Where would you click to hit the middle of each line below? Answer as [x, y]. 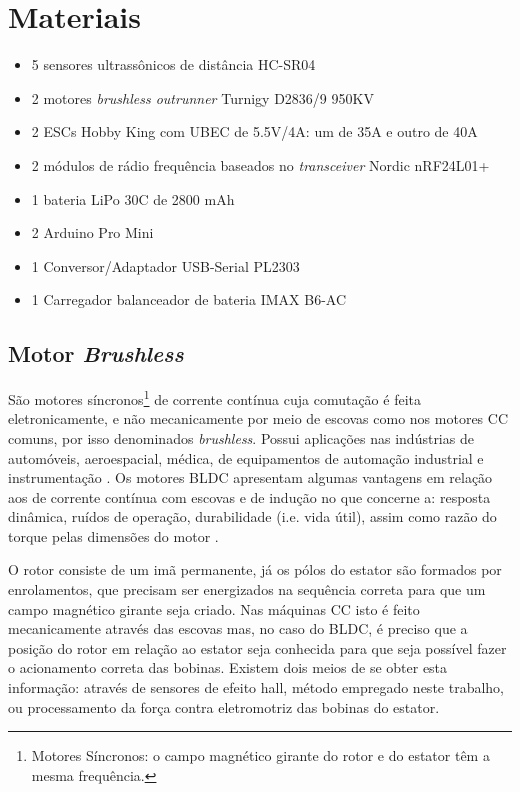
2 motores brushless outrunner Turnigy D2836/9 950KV [202, 97]
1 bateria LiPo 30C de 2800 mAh [133, 198]
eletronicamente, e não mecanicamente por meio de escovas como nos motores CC [258, 418]
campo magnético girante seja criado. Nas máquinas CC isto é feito [214, 608]
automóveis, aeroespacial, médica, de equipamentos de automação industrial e [246, 457]
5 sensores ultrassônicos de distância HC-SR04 [173, 64]
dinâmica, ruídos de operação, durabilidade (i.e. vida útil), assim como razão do [252, 516]
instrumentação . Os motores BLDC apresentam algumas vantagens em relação [250, 477]
